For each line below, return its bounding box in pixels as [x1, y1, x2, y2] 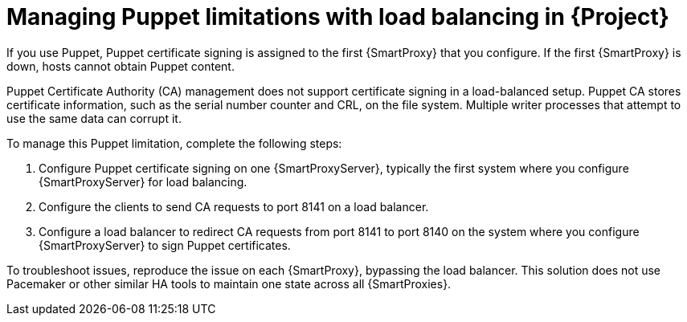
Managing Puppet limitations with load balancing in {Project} [6, 3, 669, 31]
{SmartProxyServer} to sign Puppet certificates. [39, 238, 291, 252]
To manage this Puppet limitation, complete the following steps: [6, 136, 342, 150]
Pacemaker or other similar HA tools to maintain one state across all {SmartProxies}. [6, 276, 452, 291]
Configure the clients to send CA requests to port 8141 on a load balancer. [39, 199, 429, 214]
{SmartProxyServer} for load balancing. [39, 174, 247, 189]
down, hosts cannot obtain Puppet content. [6, 59, 235, 73]
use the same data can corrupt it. [6, 111, 182, 125]
